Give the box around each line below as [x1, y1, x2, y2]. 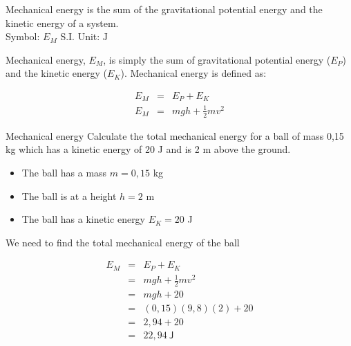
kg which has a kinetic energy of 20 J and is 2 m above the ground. [6, 142, 291, 156]
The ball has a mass [21, 165, 107, 180]
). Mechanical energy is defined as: [120, 66, 267, 80]
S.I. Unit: [60, 29, 100, 44]
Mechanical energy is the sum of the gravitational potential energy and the [6, 2, 323, 16]
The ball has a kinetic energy [21, 212, 146, 226]
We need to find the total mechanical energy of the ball [6, 235, 240, 249]
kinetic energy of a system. [6, 15, 119, 30]
